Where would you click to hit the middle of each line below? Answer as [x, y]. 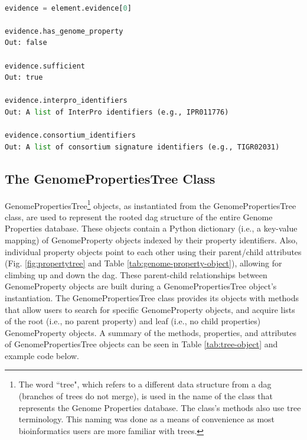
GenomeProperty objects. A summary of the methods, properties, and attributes [151, 332]
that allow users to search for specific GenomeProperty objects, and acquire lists [150, 309]
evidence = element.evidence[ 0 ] [68, 8]
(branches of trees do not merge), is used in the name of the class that [146, 396]
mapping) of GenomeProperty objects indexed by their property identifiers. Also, [151, 239]
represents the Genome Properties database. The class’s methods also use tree [160, 407]
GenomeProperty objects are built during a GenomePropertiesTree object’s [141, 286]
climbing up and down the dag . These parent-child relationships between [136, 274]
